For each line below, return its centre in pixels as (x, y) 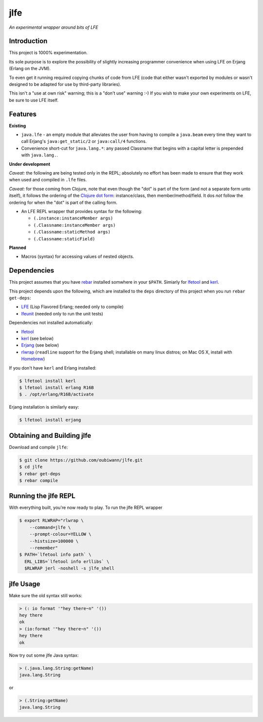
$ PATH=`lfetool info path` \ (55, 555)
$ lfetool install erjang (50, 420)
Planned (18, 247)
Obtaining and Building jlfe (50, 436)
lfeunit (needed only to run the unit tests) (62, 313)
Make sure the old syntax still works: (46, 595)
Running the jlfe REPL (42, 496)
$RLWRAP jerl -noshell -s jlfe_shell (69, 568)
